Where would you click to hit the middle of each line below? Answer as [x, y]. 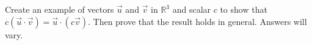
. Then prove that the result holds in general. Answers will [197, 21]
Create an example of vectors [60, 9]
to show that [244, 9]
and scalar [192, 9]
